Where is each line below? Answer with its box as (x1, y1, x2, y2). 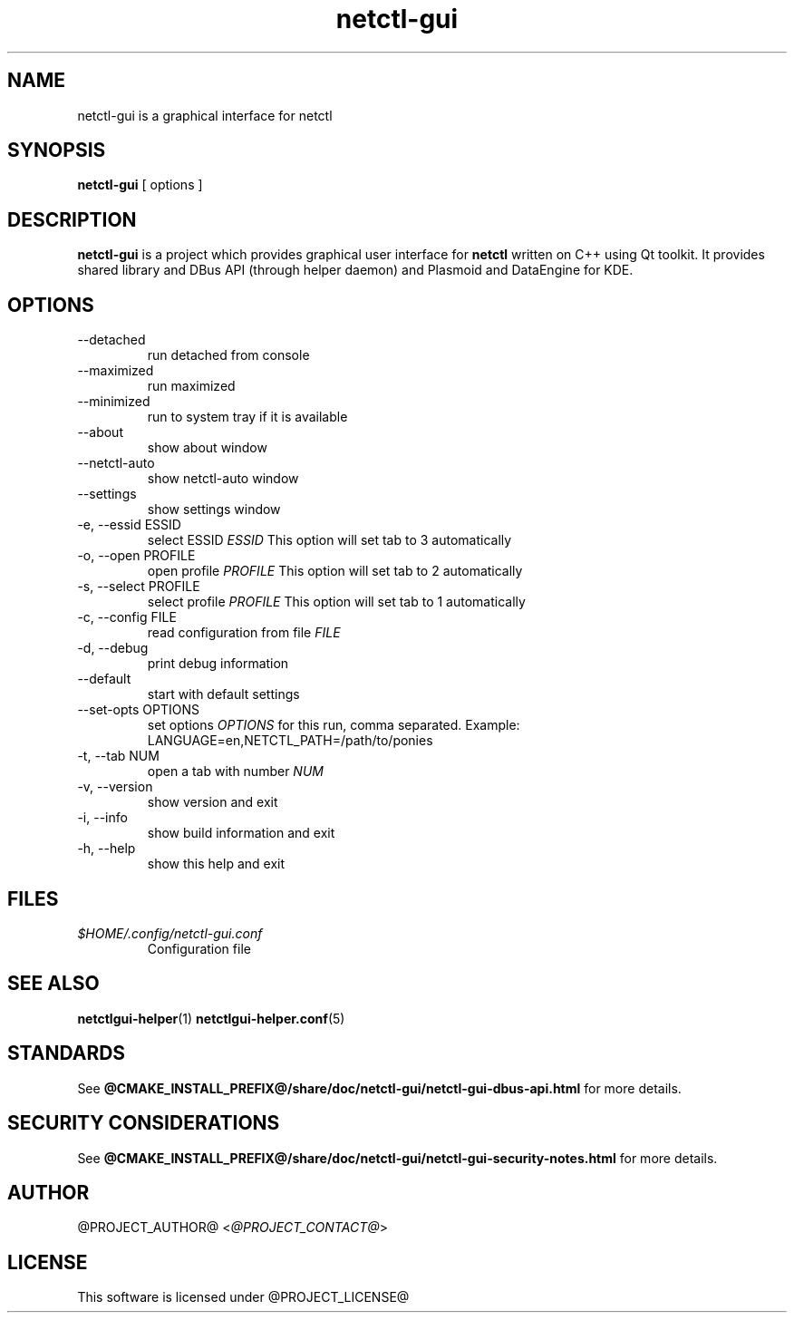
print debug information (147, 655, 289, 672)
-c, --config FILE (77, 609, 177, 626)
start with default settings (147, 686, 300, 703)
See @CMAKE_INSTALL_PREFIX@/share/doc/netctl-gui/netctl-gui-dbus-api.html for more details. (77, 1080, 682, 1096)
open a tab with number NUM (147, 763, 324, 780)
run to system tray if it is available (147, 409, 348, 425)
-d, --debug (77, 640, 149, 656)
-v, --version (77, 779, 153, 795)
